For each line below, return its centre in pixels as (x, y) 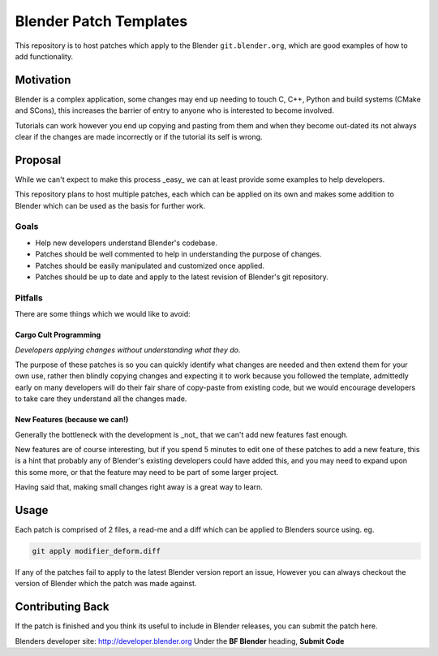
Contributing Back (62, 607)
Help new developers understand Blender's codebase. (127, 243)
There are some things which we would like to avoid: (103, 314)
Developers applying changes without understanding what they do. (128, 350)
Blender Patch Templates (101, 21)
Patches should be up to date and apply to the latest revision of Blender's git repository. (182, 277)
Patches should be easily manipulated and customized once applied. (150, 265)
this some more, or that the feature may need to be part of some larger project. (147, 472)
